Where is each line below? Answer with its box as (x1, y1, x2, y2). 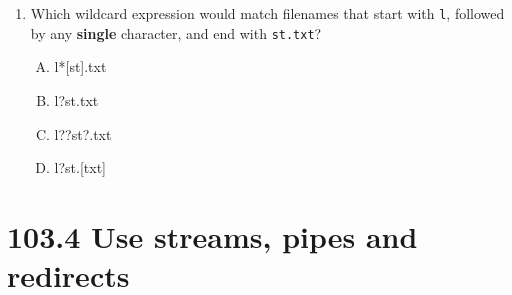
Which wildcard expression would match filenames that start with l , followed (30, 3, 505, 23)
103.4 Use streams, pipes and (7, 215, 418, 256)
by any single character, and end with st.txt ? (30, 22, 322, 43)
